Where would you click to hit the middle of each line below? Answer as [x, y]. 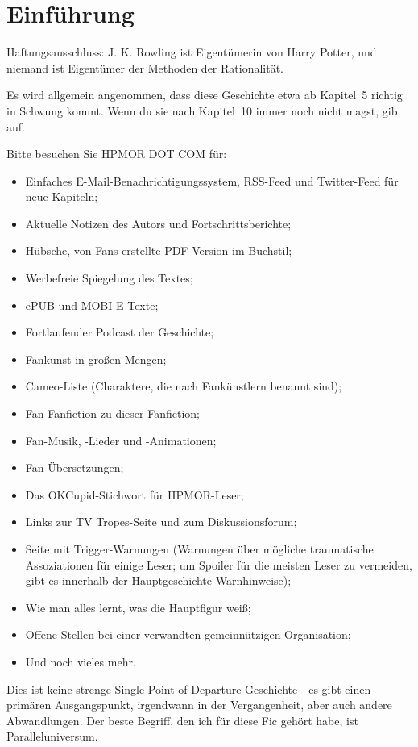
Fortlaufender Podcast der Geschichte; [120, 332]
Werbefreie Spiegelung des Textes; [109, 278]
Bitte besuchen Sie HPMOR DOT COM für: [117, 154]
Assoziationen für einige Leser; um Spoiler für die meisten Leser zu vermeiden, [219, 564]
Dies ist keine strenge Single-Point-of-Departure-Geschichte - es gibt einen [189, 689]
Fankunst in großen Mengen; [96, 359]
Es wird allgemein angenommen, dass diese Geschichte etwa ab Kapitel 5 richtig [205, 95]
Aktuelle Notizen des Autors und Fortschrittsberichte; [158, 223]
